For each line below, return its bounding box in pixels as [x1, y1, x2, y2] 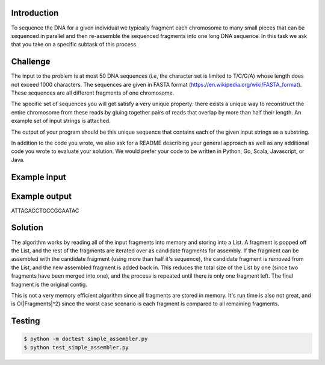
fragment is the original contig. [11, 281, 87, 288]
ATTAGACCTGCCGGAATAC [11, 207, 79, 214]
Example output [11, 191, 72, 201]
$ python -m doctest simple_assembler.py [23, 335, 148, 343]
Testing [11, 316, 40, 326]
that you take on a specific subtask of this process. [11, 41, 138, 48]
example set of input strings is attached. [11, 117, 111, 125]
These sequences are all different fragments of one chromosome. [11, 89, 175, 96]
